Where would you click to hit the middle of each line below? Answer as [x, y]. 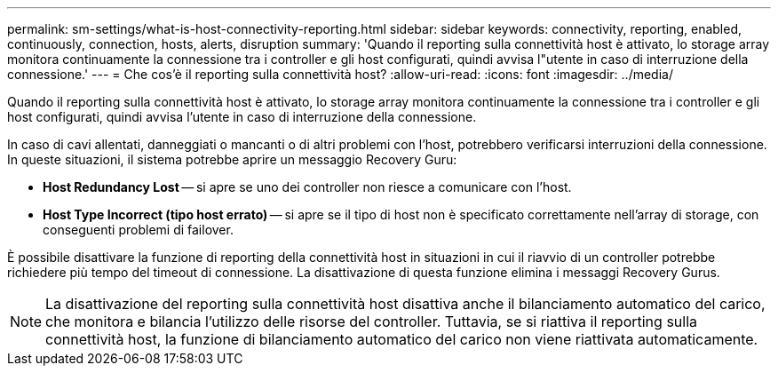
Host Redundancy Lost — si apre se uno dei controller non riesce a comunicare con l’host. [307, 187]
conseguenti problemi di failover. [138, 230]
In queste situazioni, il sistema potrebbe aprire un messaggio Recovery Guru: [232, 159]
